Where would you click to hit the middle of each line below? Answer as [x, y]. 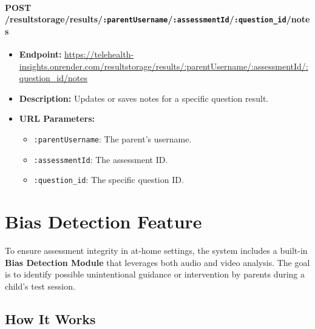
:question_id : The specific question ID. [109, 180]
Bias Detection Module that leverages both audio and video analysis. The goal [157, 262]
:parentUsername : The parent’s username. [113, 139]
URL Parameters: [57, 118]
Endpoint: [40, 54]
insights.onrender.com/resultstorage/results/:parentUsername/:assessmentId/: [164, 66]
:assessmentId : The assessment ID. [101, 159]
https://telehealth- [99, 54]
